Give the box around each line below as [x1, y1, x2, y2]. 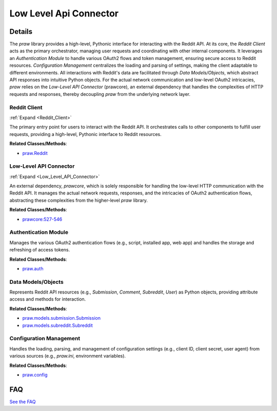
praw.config [22, 371, 48, 378]
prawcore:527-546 [22, 216, 63, 222]
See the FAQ [9, 398, 36, 405]
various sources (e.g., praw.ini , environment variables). [9, 353, 126, 359]
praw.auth [22, 265, 44, 271]
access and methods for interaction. [9, 296, 86, 302]
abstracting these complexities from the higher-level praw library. [9, 197, 148, 203]
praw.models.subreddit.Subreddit [22, 322, 93, 328]
